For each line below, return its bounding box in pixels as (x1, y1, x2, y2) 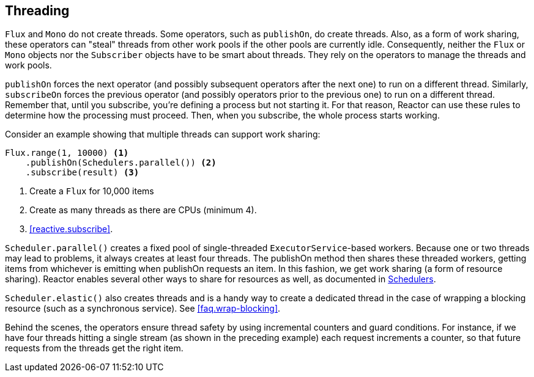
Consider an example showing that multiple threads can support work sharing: (5, 129, 321, 140)
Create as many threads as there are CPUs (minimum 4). (29, 205, 257, 216)
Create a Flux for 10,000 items (29, 186, 154, 197)
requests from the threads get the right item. (5, 343, 184, 354)
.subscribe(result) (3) (25, 167, 139, 178)
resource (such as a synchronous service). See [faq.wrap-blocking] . (5, 303, 281, 314)
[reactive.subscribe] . (29, 224, 113, 235)
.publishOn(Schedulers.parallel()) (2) (25, 158, 217, 168)
